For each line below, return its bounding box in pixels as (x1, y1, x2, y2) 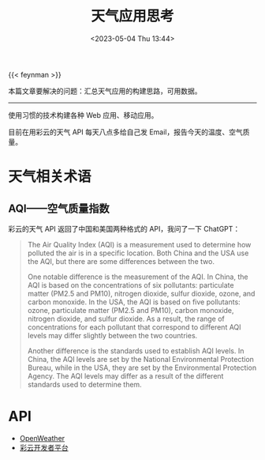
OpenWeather (19, 433, 65, 443)
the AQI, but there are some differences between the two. (27, 256, 215, 266)
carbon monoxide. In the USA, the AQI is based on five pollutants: (27, 297, 241, 307)
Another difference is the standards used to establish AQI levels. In (27, 345, 244, 356)
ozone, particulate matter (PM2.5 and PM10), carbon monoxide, (27, 305, 234, 315)
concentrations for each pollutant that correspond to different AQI (27, 322, 242, 332)
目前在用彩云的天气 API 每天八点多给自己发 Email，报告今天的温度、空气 (8, 127, 243, 137)
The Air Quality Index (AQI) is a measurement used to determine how (27, 239, 252, 249)
